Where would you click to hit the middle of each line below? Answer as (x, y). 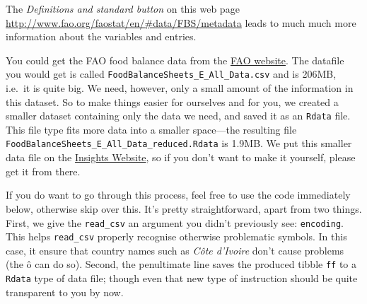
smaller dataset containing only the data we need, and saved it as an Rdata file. (178, 116)
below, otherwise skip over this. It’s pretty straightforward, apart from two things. (184, 208)
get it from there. (43, 171)
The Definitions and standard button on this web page (123, 8)
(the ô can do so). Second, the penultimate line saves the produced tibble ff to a (181, 264)
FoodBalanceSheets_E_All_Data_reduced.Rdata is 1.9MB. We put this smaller (179, 143)
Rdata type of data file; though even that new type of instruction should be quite (182, 278)
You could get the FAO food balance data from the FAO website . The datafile (175, 60)
